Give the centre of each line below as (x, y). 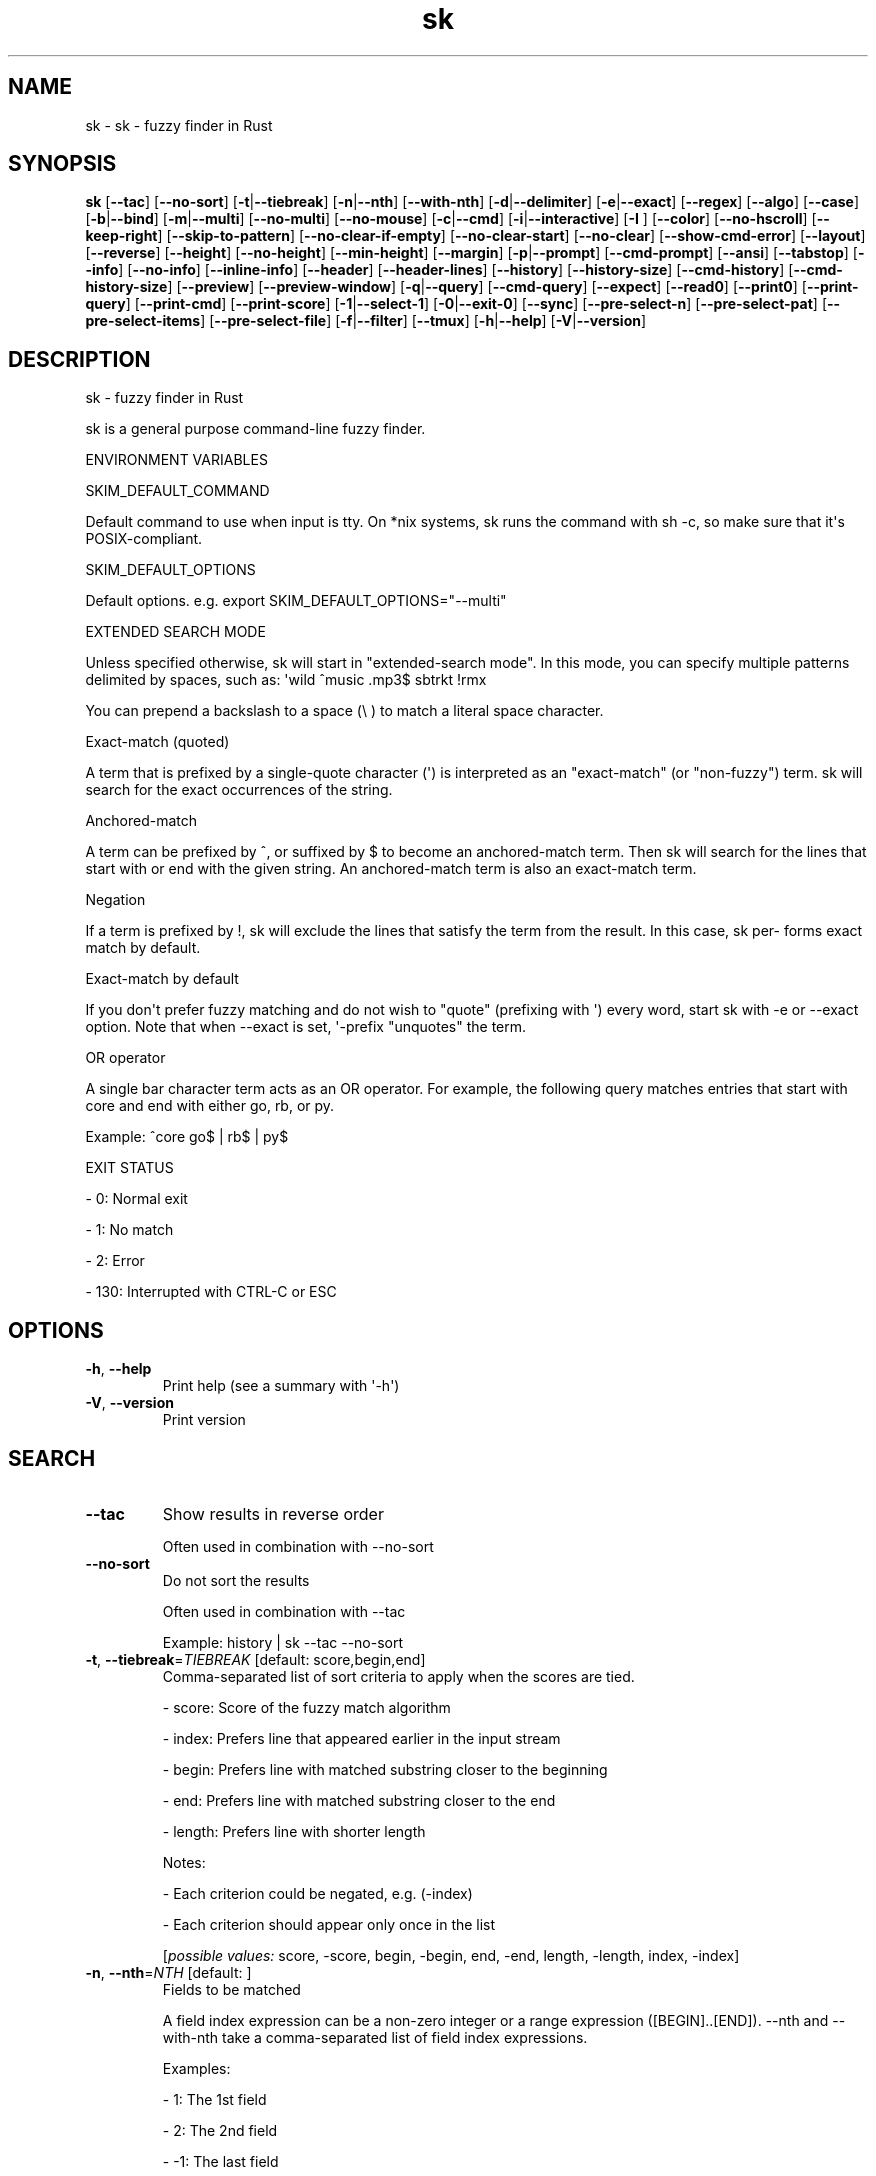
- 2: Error (115, 1261)
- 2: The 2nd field (220, 2130)
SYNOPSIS (62, 164)
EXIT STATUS (129, 1168)
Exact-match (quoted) (157, 742)
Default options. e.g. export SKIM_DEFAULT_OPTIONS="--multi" (296, 601)
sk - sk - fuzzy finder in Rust (179, 125)
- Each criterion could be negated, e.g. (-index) (317, 1893)
